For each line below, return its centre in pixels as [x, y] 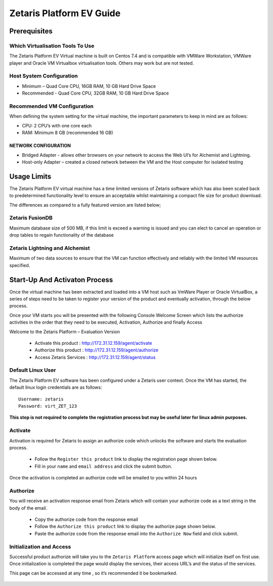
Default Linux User [33, 370]
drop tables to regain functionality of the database [61, 235]
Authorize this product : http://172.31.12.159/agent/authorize [97, 350]
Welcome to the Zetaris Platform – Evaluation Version [64, 332]
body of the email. [28, 508]
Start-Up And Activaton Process [61, 280]
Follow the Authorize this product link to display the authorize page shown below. [125, 526]
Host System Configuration [43, 76]
